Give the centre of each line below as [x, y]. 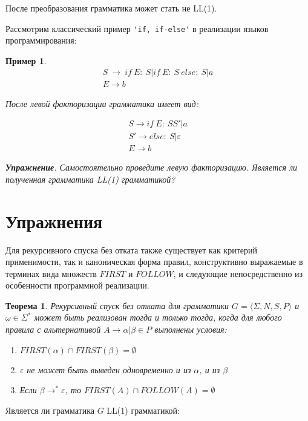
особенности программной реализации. [77, 285]
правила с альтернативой [53, 329]
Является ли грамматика [50, 410]
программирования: [41, 40]
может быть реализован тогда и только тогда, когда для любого [158, 317]
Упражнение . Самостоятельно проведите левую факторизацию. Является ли [152, 167]
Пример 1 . [26, 60]
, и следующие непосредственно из [238, 273]
